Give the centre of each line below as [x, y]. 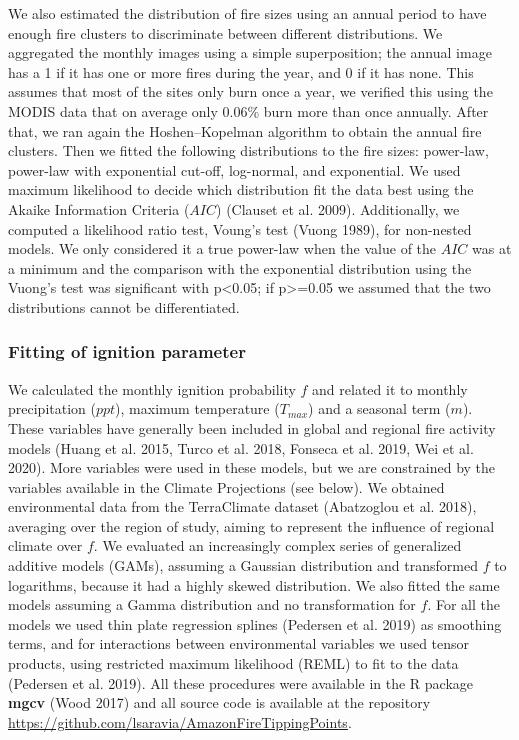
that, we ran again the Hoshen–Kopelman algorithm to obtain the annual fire [245, 130]
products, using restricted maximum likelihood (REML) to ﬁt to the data [233, 663]
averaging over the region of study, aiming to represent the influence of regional [251, 525]
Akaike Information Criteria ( [99, 208]
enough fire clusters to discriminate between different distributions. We [225, 32]
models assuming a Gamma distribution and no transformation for [212, 604]
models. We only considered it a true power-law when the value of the [222, 248]
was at [492, 248]
